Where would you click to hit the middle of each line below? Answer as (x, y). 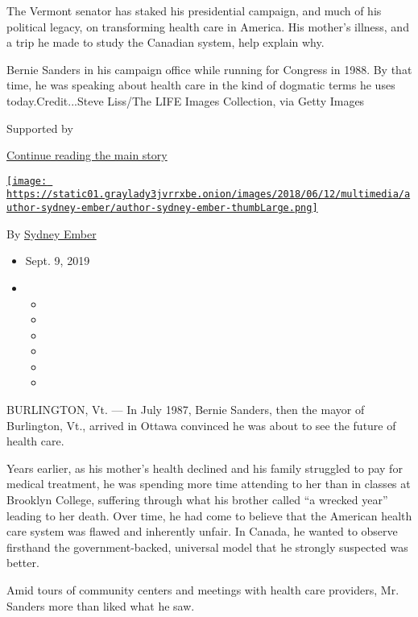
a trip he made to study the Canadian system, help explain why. (166, 42)
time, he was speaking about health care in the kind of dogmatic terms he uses (201, 85)
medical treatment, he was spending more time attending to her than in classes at (209, 484)
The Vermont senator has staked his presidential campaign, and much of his (194, 10)
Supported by (40, 128)
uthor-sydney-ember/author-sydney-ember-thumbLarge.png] (162, 208)
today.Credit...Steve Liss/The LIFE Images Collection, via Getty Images (186, 100)
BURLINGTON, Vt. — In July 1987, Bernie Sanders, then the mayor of (186, 410)
